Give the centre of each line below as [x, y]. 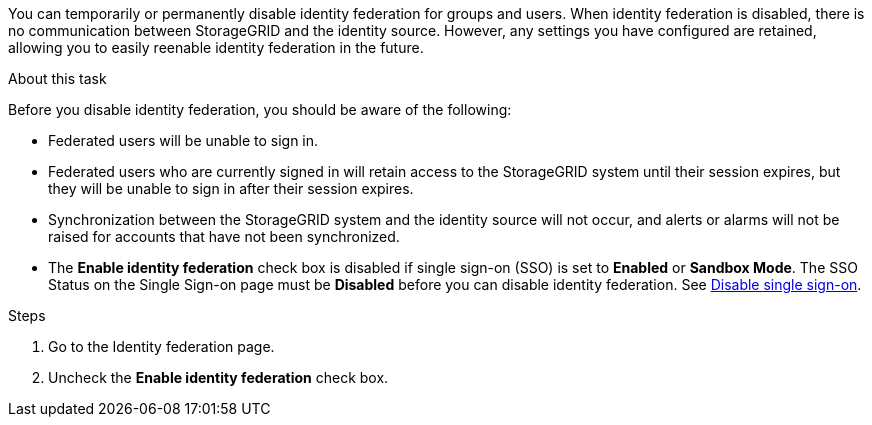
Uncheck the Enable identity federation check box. [218, 377]
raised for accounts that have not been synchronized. [224, 236]
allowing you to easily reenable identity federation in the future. [216, 47]
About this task [57, 78]
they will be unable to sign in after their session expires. [231, 188]
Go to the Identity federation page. [161, 346]
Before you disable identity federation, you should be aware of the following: [260, 109]
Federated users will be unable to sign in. [183, 140]
